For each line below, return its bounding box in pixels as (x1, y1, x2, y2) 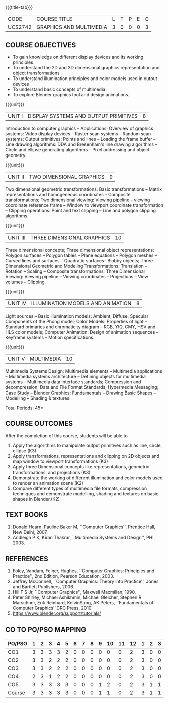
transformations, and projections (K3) (12, 469, 91, 475)
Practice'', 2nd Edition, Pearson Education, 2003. (12, 573, 115, 579)
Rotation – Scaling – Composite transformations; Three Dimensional (5, 268, 145, 274)
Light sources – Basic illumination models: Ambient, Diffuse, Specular (5, 313, 149, 319)
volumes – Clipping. (5, 279, 46, 285)
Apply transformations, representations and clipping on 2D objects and (12, 453, 160, 459)
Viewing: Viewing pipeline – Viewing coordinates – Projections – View (5, 274, 148, 279)
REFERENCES (5, 555, 49, 563)
